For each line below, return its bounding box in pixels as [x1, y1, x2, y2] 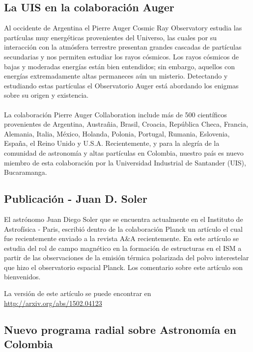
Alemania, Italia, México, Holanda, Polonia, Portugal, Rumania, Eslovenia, [4, 128, 230, 138]
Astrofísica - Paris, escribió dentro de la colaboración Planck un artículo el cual [4, 223, 243, 234]
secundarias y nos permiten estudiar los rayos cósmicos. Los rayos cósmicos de [4, 51, 239, 61]
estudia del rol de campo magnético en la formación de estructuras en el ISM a [4, 243, 242, 253]
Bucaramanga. [4, 167, 47, 177]
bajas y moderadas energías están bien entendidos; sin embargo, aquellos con [4, 61, 235, 71]
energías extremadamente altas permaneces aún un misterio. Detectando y [4, 71, 228, 81]
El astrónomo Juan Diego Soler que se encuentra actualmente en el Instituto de [4, 214, 243, 224]
